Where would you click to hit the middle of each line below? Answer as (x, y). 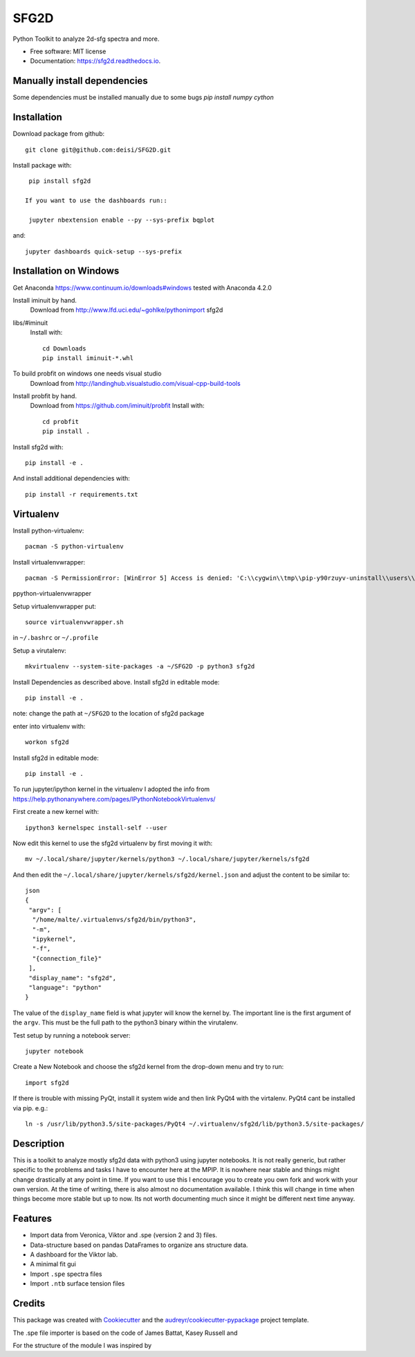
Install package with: (42, 165)
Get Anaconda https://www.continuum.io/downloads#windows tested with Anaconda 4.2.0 (142, 287)
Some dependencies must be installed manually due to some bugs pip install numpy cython (143, 98)
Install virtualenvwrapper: (49, 562)
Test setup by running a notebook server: (72, 1035)
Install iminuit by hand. (45, 300)
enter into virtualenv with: (49, 726)
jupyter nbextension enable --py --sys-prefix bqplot (122, 220)
